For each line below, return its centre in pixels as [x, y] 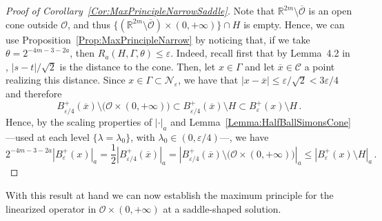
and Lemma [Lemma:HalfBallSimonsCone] [261, 121]
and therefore [34, 93]
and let [260, 66]
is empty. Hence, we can [294, 24]
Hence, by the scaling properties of [79, 121]
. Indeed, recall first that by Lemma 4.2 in [260, 53]
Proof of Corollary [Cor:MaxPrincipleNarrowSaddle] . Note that [140, 10]
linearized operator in [51, 208]
